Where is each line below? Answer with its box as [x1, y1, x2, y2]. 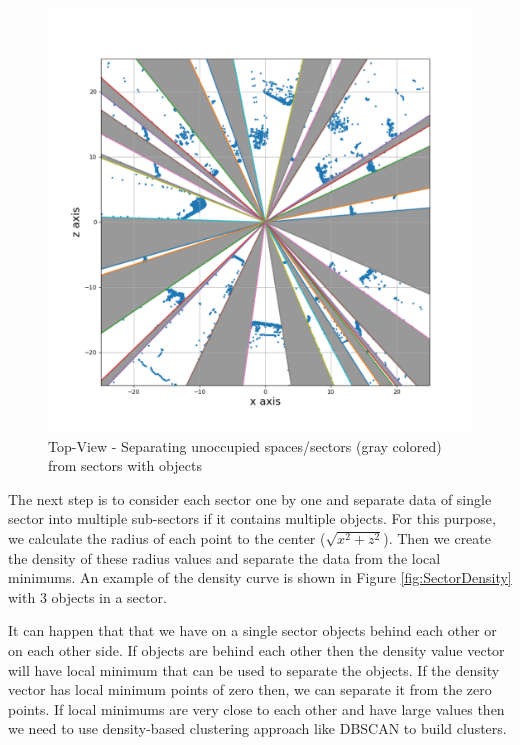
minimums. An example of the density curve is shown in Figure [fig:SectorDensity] [8, 567, 512, 588]
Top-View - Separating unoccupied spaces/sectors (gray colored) [48, 435, 442, 456]
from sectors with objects [48, 455, 202, 476]
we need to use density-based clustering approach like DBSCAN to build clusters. [8, 718, 507, 739]
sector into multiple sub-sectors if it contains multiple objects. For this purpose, [8, 508, 496, 529]
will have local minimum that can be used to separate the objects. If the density [8, 659, 500, 680]
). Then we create [383, 527, 491, 548]
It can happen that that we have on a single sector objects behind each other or [8, 620, 497, 641]
